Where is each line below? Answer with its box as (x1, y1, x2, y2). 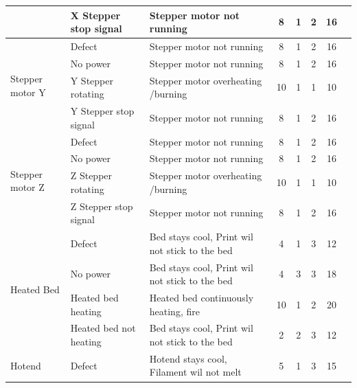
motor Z (10, 180, 45, 194)
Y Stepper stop (70, 104, 135, 118)
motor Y (10, 84, 46, 99)
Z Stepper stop (70, 198, 133, 213)
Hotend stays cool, (149, 351, 227, 365)
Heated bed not (70, 321, 136, 335)
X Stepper (70, 8, 121, 22)
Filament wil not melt (149, 365, 242, 379)
